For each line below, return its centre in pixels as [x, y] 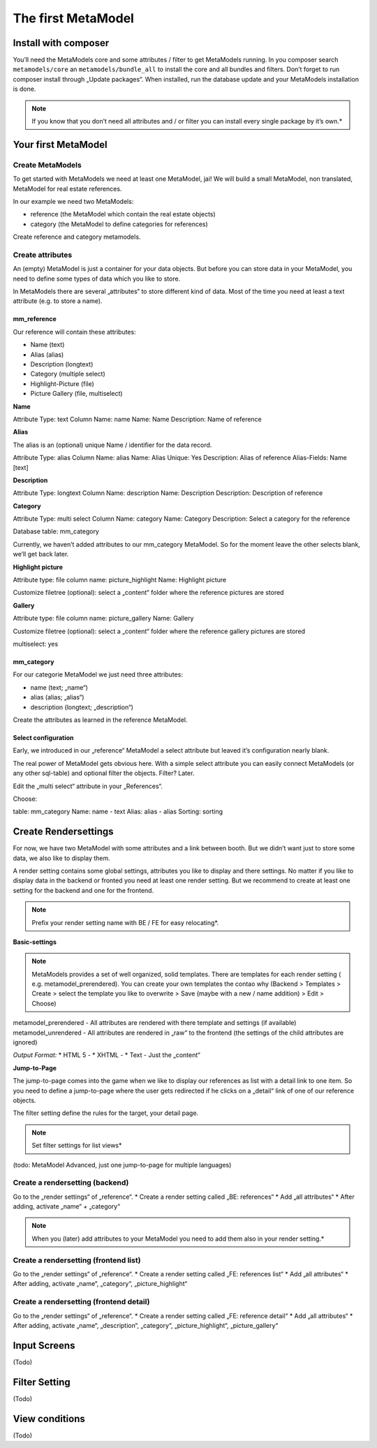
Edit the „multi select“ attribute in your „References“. [88, 786]
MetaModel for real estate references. [67, 189]
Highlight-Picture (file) [62, 383]
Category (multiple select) [68, 374]
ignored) [25, 1042]
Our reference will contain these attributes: [74, 332]
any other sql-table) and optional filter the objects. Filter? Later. [104, 773]
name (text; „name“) [59, 687]
